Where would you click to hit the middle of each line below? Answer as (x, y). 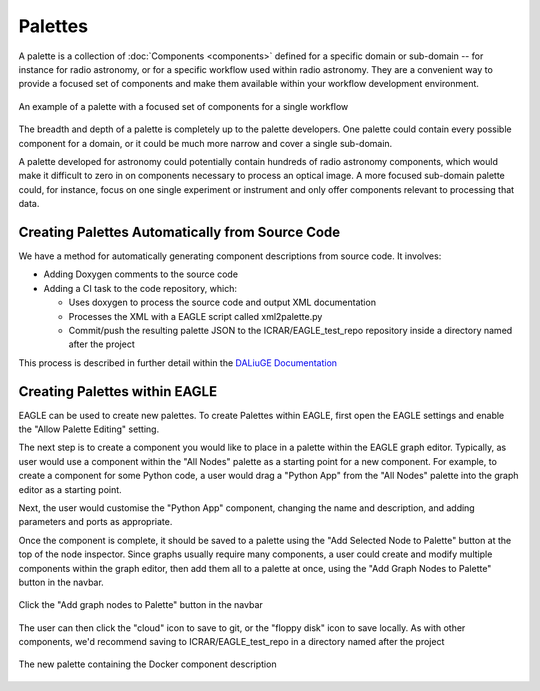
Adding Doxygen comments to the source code (141, 274)
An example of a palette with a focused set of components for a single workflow (183, 106)
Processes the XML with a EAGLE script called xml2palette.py (195, 316)
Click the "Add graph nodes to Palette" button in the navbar (141, 605)
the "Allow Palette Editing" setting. (89, 429)
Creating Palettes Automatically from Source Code (179, 231)
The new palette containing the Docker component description (147, 664)
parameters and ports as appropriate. (95, 522)
